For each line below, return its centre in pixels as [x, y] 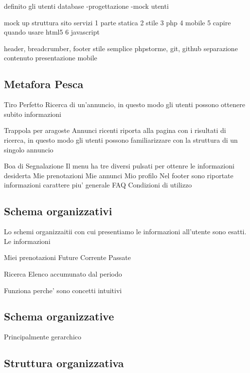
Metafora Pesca [44, 84]
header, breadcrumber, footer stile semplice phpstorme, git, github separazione [121, 48]
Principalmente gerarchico [43, 337]
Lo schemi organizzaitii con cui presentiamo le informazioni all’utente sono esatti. [125, 232]
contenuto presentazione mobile [51, 58]
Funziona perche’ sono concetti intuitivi [63, 290]
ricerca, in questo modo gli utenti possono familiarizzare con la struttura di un [121, 140]
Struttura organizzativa [64, 363]
